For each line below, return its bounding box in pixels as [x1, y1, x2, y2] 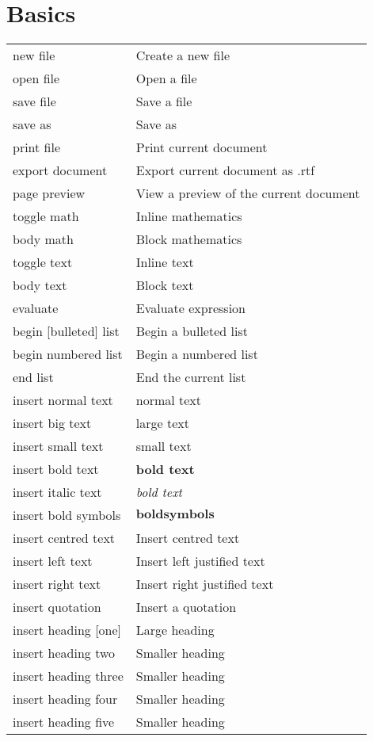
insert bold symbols [13, 506, 121, 525]
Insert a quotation [135, 598, 237, 617]
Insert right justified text [135, 575, 274, 594]
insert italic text [13, 483, 102, 502]
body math [13, 230, 74, 249]
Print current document [135, 138, 268, 157]
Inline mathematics [135, 207, 242, 226]
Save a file [135, 92, 192, 111]
